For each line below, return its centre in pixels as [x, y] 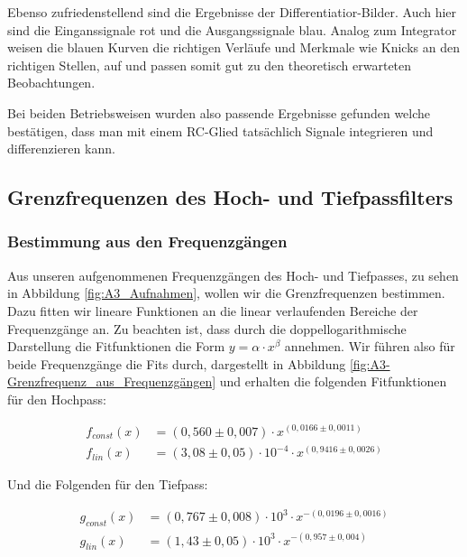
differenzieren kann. [61, 149]
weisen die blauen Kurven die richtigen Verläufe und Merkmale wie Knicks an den [233, 47]
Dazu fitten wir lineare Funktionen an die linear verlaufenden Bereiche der [213, 310]
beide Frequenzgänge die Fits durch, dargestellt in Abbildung [177, 363]
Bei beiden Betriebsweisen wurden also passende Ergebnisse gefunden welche [219, 112]
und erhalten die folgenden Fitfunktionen [333, 381]
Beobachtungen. [51, 83]
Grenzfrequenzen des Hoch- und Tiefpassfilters [230, 197]
